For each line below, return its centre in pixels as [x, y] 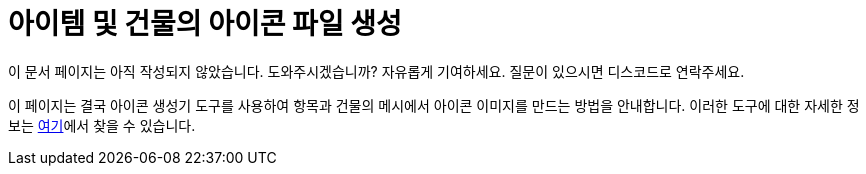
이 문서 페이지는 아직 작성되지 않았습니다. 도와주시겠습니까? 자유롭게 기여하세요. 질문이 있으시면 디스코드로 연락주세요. [376, 71]
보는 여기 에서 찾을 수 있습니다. [102, 125]
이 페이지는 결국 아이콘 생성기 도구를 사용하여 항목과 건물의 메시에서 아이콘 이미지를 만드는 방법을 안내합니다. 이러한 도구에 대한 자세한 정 [434, 105]
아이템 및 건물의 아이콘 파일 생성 [205, 24]
